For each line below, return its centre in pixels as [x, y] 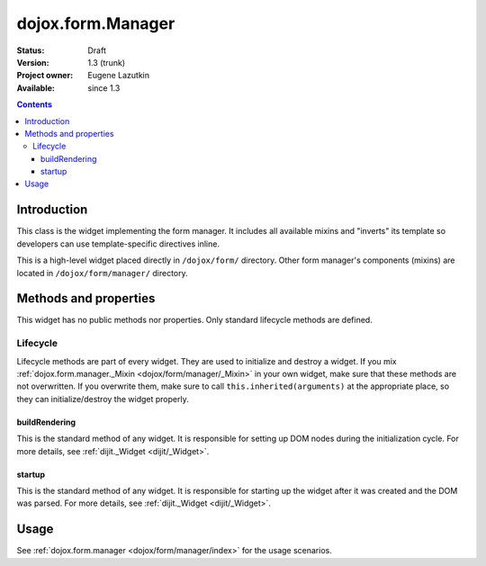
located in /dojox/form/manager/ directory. [102, 273]
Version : [33, 62]
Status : [31, 50]
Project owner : [45, 76]
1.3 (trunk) [107, 62]
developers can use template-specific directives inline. [118, 244]
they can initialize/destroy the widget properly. [103, 399]
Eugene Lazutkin [119, 76]
